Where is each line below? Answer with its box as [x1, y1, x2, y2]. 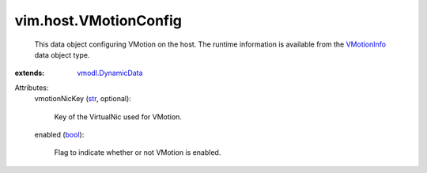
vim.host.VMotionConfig [14, 12, 182, 29]
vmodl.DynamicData [77, 68, 143, 78]
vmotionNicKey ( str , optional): [34, 94, 132, 103]
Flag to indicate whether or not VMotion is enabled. [54, 148, 221, 157]
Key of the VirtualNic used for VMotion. [54, 111, 182, 122]
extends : [14, 68, 45, 78]
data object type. [34, 50, 90, 59]
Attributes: [14, 83, 49, 92]
